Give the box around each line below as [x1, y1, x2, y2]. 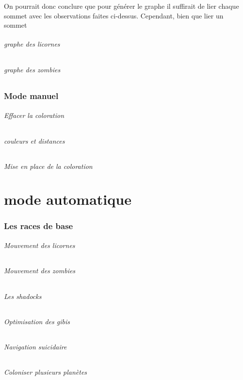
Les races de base [4, 219, 73, 231]
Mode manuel [4, 89, 59, 101]
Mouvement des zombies [4, 265, 76, 276]
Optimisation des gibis [4, 316, 70, 326]
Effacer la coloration [4, 110, 64, 120]
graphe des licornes [4, 39, 60, 49]
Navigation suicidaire [4, 341, 67, 351]
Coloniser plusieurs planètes [4, 367, 87, 377]
